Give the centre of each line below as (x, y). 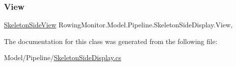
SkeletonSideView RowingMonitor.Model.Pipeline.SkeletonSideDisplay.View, (118, 25)
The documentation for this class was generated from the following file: (111, 41)
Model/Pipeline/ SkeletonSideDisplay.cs (63, 57)
